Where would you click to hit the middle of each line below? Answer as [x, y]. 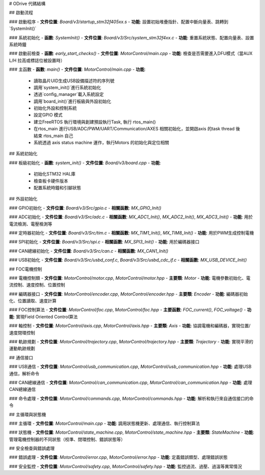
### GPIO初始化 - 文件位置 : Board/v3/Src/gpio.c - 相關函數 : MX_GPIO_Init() [85, 208]
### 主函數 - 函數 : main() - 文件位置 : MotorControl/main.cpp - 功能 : [77, 69]
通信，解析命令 [24, 373]
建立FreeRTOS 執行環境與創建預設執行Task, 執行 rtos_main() [95, 122]
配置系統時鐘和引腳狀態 [57, 187]
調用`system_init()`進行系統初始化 [67, 87]
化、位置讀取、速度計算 [33, 301]
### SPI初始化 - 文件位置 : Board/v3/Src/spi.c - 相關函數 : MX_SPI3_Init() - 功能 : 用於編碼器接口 [104, 242]
